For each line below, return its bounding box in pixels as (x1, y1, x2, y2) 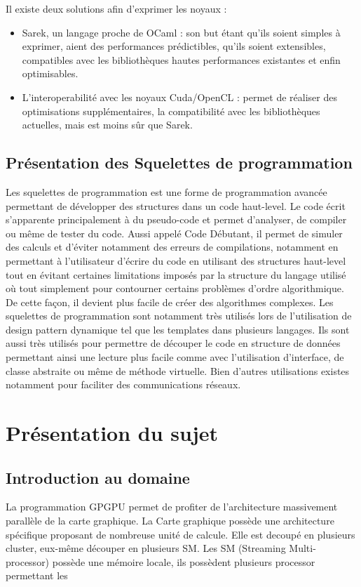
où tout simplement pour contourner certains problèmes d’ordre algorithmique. (6, 281, 344, 296)
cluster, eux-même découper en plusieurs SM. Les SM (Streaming (6, 541, 286, 555)
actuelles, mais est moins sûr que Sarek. (22, 117, 193, 132)
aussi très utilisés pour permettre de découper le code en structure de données (6, 336, 341, 350)
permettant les (6, 568, 68, 583)
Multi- (289, 541, 316, 555)
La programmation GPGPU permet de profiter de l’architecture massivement (6, 499, 338, 514)
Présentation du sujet (6, 418, 219, 447)
